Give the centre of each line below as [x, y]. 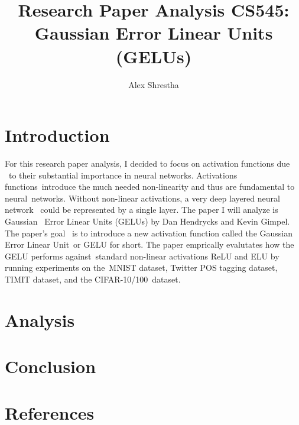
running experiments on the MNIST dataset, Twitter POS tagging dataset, [141, 267]
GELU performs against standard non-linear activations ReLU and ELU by [142, 256]
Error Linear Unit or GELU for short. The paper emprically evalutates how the [149, 244]
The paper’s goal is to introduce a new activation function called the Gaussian [149, 233]
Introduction [57, 135]
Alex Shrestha [154, 84]
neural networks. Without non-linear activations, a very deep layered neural [142, 198]
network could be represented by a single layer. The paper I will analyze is [142, 210]
